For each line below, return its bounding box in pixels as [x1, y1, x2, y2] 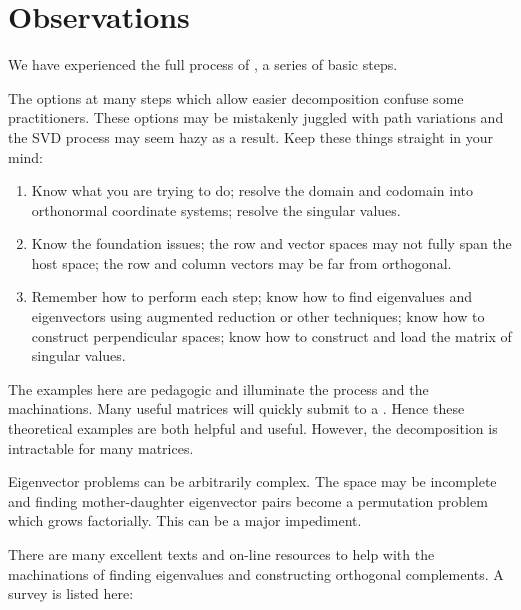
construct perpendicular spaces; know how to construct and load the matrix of [31, 325, 512, 346]
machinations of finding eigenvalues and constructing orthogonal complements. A [8, 563, 504, 584]
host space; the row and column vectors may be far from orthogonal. [31, 252, 452, 273]
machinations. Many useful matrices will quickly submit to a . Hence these [8, 398, 465, 419]
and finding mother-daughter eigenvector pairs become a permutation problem [8, 490, 488, 511]
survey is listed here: [8, 583, 134, 604]
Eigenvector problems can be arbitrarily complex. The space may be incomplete [8, 471, 497, 492]
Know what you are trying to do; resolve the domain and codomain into [31, 180, 474, 201]
